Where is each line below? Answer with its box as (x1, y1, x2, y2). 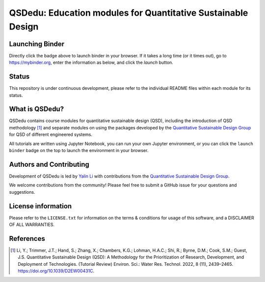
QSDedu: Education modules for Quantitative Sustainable (9, 7, 248, 18)
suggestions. (9, 189, 35, 195)
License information (9, 202, 72, 210)
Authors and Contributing (9, 160, 89, 169)
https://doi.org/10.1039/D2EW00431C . (18, 268, 95, 274)
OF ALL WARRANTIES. (9, 222, 55, 228)
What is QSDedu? (9, 105, 64, 113)
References (9, 234, 45, 243)
